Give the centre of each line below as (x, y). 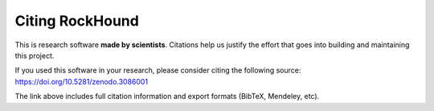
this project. (35, 55)
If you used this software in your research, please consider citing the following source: (158, 70)
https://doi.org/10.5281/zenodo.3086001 (82, 81)
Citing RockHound (77, 21)
